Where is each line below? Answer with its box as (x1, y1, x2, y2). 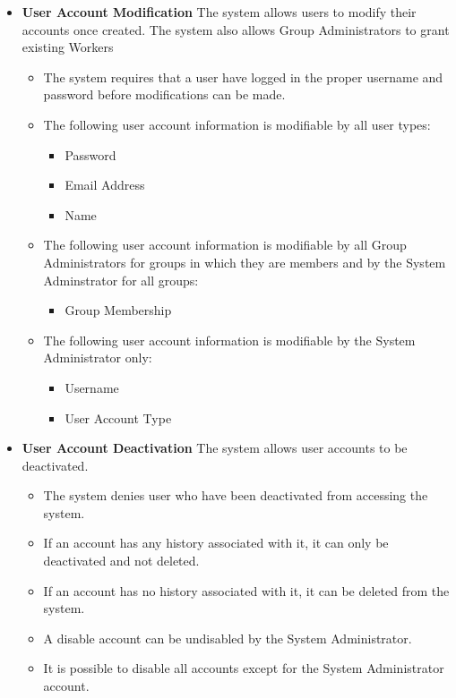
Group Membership (65, 301, 172, 319)
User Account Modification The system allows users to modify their (22, 3, 417, 21)
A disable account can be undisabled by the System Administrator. (43, 628, 412, 647)
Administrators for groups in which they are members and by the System (43, 252, 446, 271)
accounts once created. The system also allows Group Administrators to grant (22, 20, 450, 38)
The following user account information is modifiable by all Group (43, 235, 407, 254)
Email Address (65, 175, 145, 194)
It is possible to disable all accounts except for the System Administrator (43, 659, 444, 677)
